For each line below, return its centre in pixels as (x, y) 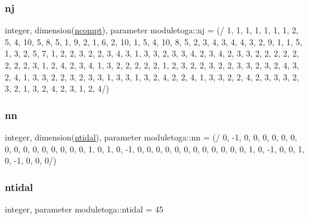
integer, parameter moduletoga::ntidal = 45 (84, 209)
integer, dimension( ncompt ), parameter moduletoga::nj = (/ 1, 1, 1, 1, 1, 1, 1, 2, (152, 30)
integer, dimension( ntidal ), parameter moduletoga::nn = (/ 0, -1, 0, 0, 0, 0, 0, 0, (151, 137)
